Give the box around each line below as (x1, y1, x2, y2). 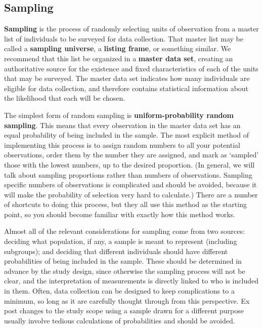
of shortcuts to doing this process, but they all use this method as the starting (4, 199, 247, 210)
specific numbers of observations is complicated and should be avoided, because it (4, 179, 257, 190)
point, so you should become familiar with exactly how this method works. (4, 209, 235, 219)
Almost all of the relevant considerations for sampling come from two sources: (4, 226, 245, 236)
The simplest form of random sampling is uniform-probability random (4, 109, 234, 120)
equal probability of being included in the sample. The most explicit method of (4, 130, 249, 140)
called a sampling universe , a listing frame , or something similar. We (4, 43, 231, 54)
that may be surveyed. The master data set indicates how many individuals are (4, 73, 250, 84)
